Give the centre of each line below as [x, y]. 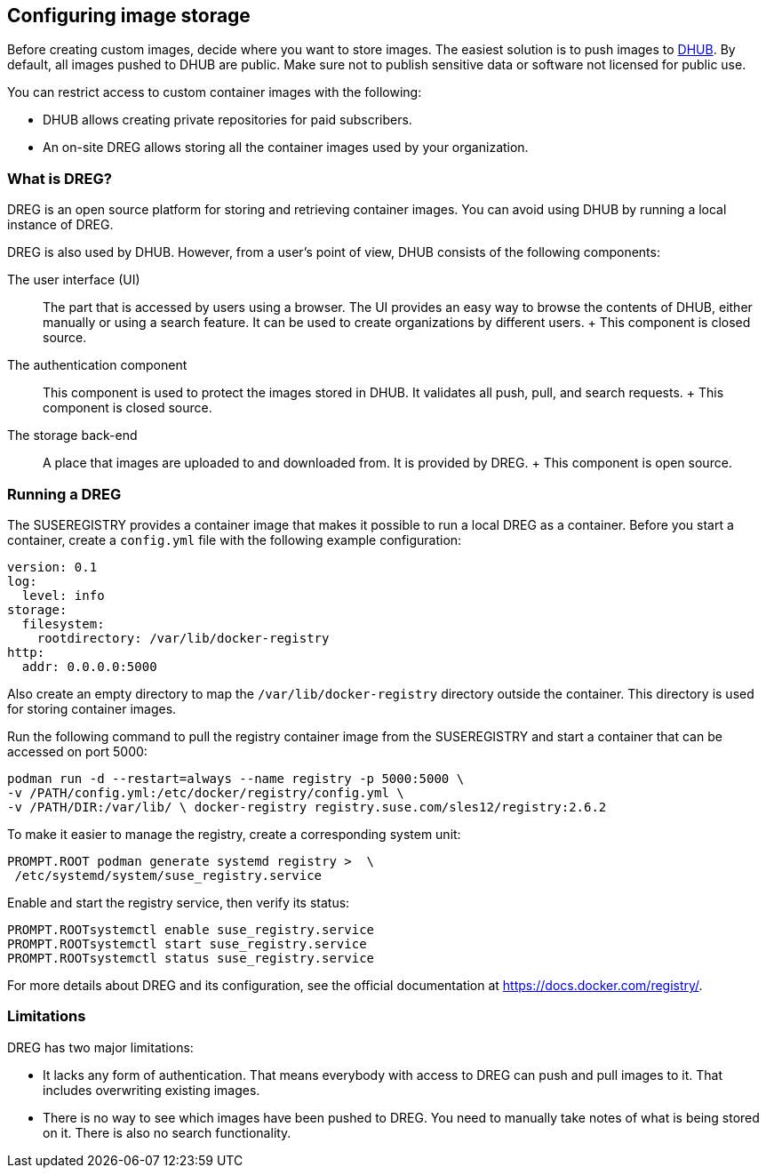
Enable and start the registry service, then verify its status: [179, 902]
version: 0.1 [52, 567]
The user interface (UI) [74, 280]
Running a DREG [64, 494]
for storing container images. [92, 708]
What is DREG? [60, 178]
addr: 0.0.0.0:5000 [89, 666]
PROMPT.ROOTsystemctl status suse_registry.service [191, 958]
